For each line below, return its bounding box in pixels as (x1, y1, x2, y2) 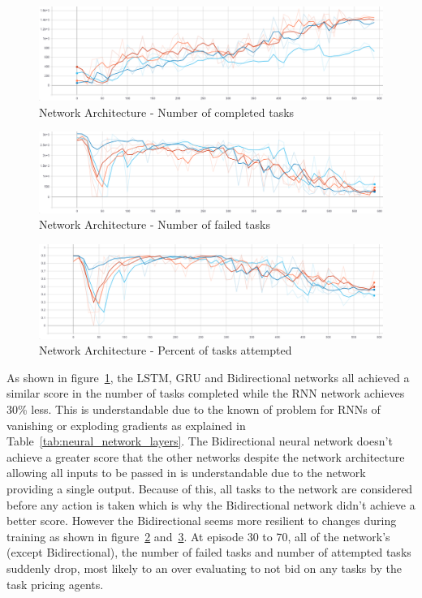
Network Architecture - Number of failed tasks (39, 216, 270, 233)
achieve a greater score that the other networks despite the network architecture (6, 448, 405, 465)
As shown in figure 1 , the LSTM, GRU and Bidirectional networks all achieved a (6, 368, 410, 385)
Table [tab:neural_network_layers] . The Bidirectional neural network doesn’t (6, 432, 393, 450)
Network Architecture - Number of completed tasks (39, 103, 295, 120)
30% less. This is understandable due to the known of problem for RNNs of (6, 401, 381, 418)
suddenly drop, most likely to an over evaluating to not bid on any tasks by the (6, 560, 402, 576)
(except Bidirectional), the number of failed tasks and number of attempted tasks (6, 544, 411, 561)
